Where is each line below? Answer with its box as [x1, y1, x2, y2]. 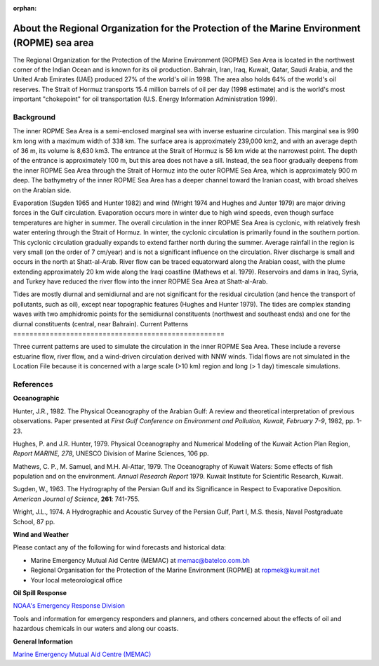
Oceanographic [13, 394, 60, 403]
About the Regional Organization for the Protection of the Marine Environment [13, 22, 361, 34]
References [13, 379, 53, 389]
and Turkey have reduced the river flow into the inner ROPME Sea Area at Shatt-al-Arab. [13, 277, 268, 286]
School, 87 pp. [13, 517, 55, 526]
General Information [13, 637, 74, 646]
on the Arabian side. [13, 186, 72, 194]
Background [13, 112, 56, 122]
